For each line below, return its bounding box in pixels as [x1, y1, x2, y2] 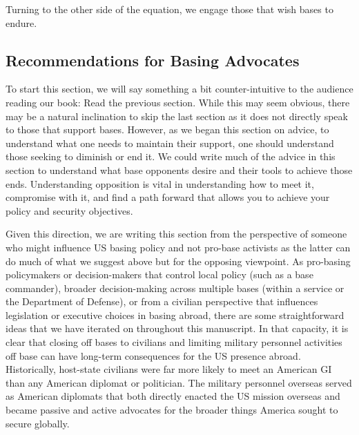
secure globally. [6, 416, 70, 430]
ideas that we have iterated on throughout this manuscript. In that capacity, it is [6, 321, 349, 336]
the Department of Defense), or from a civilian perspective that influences [6, 294, 318, 309]
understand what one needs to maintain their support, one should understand [6, 135, 334, 150]
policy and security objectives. [6, 203, 133, 217]
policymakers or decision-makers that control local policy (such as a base [6, 267, 313, 282]
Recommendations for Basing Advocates [6, 49, 300, 70]
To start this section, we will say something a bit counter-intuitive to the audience [6, 81, 353, 96]
